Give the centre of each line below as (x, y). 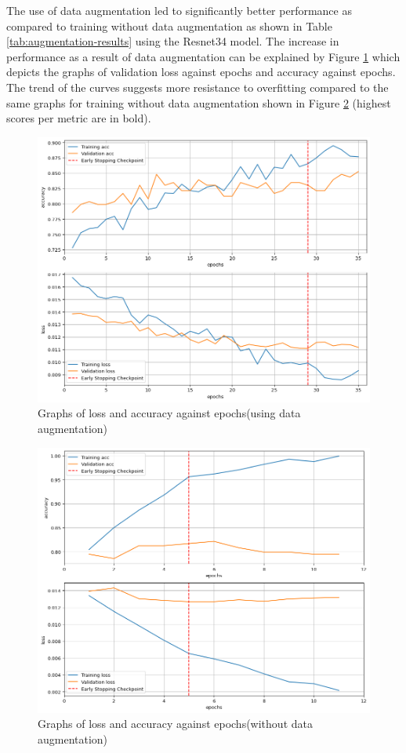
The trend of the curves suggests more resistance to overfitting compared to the (198, 87)
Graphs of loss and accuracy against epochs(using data (169, 413)
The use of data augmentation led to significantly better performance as (179, 10)
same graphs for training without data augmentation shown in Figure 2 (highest (199, 102)
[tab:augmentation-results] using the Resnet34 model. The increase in (173, 41)
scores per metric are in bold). (79, 118)
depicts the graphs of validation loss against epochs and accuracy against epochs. (201, 72)
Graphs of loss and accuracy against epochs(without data (175, 724)
